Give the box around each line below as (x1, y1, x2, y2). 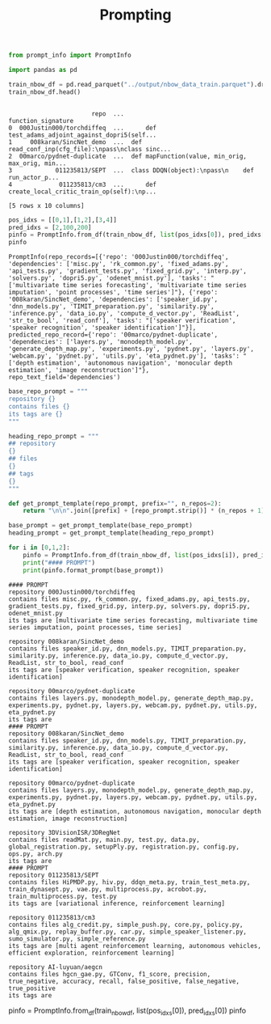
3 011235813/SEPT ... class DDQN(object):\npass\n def (8, 166, 254, 175)
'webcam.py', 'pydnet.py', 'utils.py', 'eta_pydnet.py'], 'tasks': (8, 352, 240, 361)
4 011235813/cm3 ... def (8, 180, 157, 188)
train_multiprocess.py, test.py (8, 892, 117, 900)
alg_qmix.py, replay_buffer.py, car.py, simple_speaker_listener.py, (8, 928, 248, 936)
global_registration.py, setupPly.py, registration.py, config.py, (8, 843, 240, 851)
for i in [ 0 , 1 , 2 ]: (8, 544, 70, 552)
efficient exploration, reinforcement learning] (8, 949, 175, 957)
